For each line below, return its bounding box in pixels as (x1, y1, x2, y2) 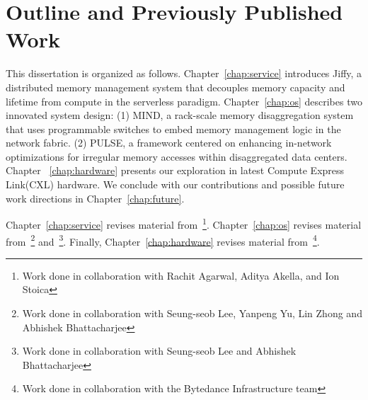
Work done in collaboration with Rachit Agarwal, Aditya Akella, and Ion (22, 268, 340, 282)
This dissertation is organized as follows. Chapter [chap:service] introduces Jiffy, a (6, 66, 362, 81)
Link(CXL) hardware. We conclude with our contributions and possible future (6, 177, 345, 192)
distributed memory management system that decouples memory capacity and (6, 79, 345, 94)
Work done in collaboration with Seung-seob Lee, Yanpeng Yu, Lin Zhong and (22, 305, 362, 320)
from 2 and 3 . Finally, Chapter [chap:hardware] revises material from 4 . (6, 232, 320, 248)
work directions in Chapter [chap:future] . (6, 190, 185, 205)
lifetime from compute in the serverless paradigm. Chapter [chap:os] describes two (6, 93, 362, 108)
